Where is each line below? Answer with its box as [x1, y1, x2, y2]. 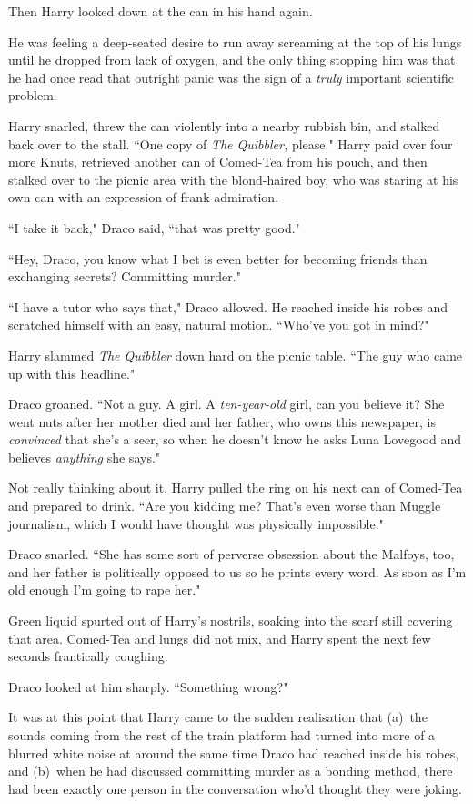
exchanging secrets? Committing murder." [8, 267, 241, 286]
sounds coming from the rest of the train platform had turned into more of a [8, 726, 436, 744]
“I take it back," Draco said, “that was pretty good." [8, 218, 300, 237]
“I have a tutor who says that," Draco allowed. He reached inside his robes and [8, 297, 448, 316]
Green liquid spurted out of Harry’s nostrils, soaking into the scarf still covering [8, 611, 453, 630]
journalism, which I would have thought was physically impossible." [8, 514, 384, 533]
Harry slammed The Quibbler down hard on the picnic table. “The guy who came [8, 345, 463, 364]
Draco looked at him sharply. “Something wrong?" [8, 677, 288, 696]
